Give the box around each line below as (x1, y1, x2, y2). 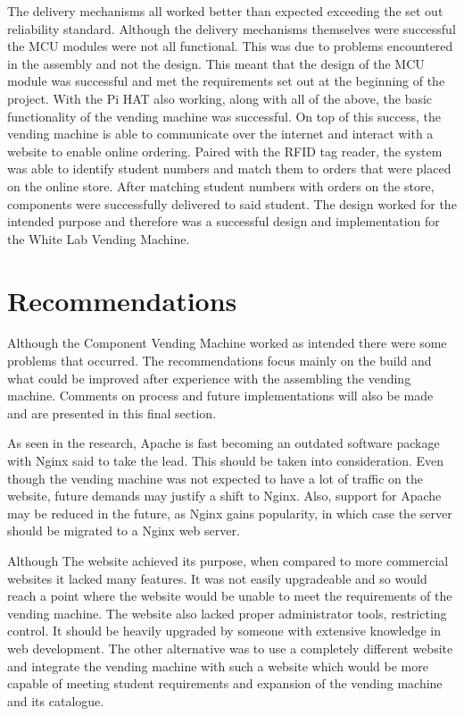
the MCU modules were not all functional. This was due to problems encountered (7, 37, 453, 55)
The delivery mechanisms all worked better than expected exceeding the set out (7, 2, 443, 20)
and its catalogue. (7, 691, 104, 710)
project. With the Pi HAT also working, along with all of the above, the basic (7, 88, 433, 107)
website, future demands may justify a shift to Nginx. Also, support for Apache (7, 486, 442, 505)
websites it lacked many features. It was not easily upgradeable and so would (7, 569, 427, 587)
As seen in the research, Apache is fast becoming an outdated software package (7, 434, 440, 452)
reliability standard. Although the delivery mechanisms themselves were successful (7, 19, 456, 38)
